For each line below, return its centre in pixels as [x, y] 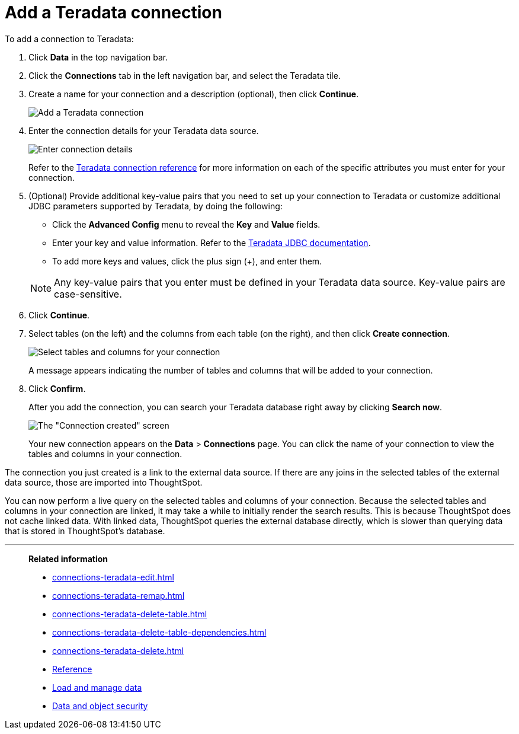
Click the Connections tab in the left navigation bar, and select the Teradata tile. [185, 75]
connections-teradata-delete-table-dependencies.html [159, 632]
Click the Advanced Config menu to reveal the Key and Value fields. [186, 224]
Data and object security [100, 706]
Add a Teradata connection [113, 12]
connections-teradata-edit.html [113, 577]
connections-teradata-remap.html [118, 595]
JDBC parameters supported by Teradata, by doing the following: [156, 206]
